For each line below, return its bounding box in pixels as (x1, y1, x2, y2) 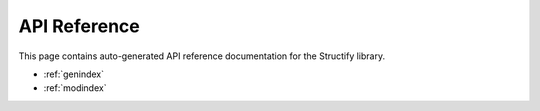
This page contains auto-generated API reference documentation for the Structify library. (18, 50, 385, 62)
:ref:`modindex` (43, 82, 107, 94)
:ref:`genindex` (43, 68, 105, 80)
